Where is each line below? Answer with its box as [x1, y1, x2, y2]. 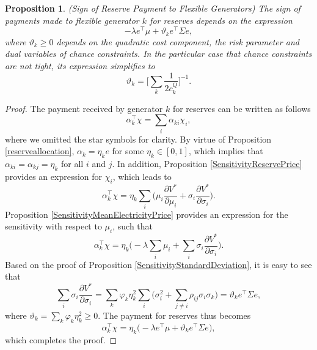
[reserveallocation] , [5, 144, 75, 157]
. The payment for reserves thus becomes [98, 309, 251, 322]
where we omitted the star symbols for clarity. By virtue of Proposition [5, 132, 272, 145]
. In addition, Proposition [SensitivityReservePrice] [112, 157, 302, 169]
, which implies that [188, 144, 263, 157]
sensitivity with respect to [5, 220, 102, 233]
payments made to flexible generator [5, 13, 139, 26]
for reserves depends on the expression [150, 13, 293, 26]
